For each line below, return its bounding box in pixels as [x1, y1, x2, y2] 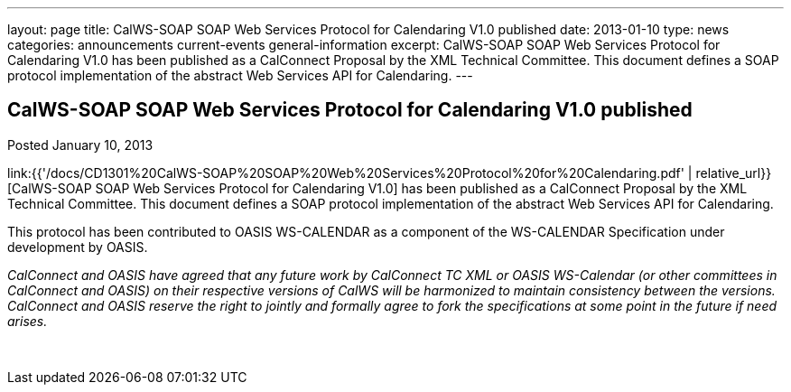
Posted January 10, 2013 [7, 136, 154, 153]
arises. [7, 313, 48, 329]
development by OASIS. [7, 238, 148, 255]
